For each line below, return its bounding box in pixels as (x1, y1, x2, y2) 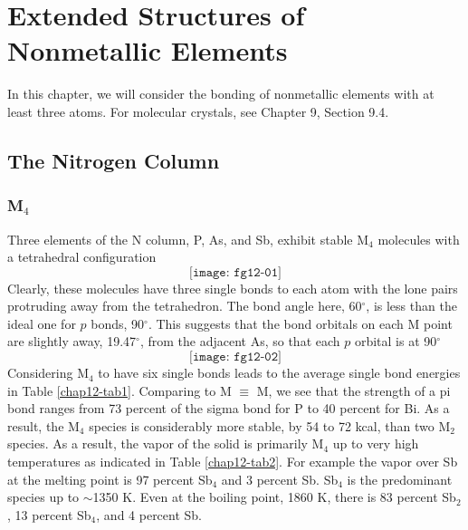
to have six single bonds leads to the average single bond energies (98, 363, 461, 382)
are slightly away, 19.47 (7, 332, 137, 351)
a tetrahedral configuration (7, 247, 157, 266)
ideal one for (7, 313, 76, 332)
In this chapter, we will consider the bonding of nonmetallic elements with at (7, 84, 435, 103)
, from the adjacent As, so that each (139, 332, 340, 351)
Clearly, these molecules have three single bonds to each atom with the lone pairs (7, 278, 458, 297)
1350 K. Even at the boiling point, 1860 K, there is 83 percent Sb (92, 487, 456, 506)
